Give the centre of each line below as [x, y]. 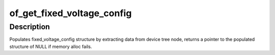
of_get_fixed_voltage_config [71, 13]
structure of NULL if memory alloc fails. [51, 46]
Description [30, 27]
